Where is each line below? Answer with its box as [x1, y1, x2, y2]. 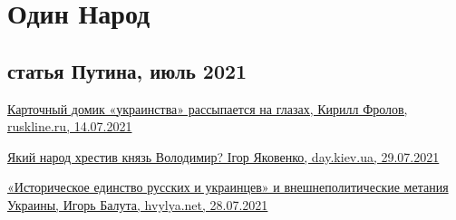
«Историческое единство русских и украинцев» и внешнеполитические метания [7, 177, 449, 196]
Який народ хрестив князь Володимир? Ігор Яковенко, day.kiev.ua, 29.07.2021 [7, 147, 440, 166]
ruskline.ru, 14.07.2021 [7, 117, 132, 136]
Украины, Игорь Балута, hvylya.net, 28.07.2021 [7, 195, 268, 214]
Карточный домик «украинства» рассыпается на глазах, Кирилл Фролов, [7, 99, 408, 118]
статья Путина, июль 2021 [7, 56, 247, 84]
